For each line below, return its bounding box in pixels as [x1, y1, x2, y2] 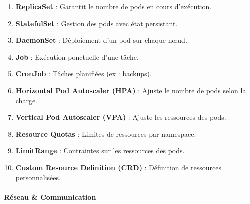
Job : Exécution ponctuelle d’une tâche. [15, 51, 139, 62]
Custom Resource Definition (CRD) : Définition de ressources [15, 162, 221, 172]
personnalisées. [15, 172, 61, 182]
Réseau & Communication [4, 191, 96, 202]
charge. [15, 95, 38, 105]
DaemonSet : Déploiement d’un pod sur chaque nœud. [15, 35, 187, 45]
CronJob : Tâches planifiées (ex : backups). [15, 68, 152, 79]
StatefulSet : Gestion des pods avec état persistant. [15, 18, 178, 28]
